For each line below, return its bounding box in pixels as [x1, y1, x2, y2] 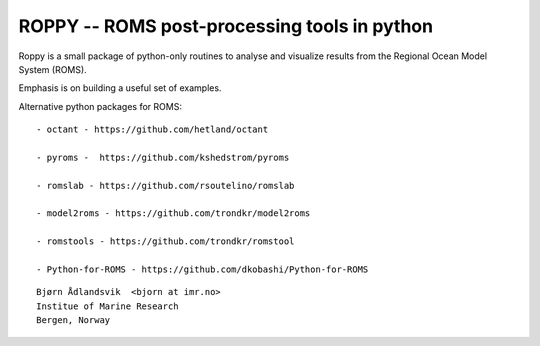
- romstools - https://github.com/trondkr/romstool [36, 236, 295, 247]
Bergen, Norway [36, 315, 111, 326]
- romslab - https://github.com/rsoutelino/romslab [36, 180, 295, 191]
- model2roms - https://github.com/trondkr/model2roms [36, 208, 311, 219]
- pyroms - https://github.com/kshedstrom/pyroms [36, 151, 290, 163]
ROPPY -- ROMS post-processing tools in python [18, 15, 434, 37]
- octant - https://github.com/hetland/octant [36, 124, 269, 135]
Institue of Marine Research [36, 300, 179, 312]
